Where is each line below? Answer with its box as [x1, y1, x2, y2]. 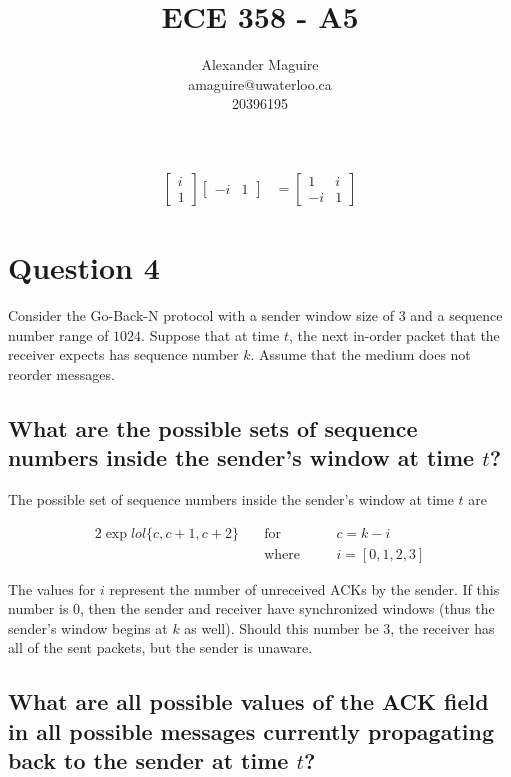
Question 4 [8, 247, 160, 288]
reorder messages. [8, 363, 115, 384]
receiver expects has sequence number [8, 344, 239, 365]
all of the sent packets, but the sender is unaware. [8, 637, 313, 658]
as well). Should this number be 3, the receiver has [184, 617, 495, 638]
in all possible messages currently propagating [8, 715, 494, 746]
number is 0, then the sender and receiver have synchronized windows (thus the [8, 598, 495, 619]
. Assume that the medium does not [250, 344, 471, 365]
